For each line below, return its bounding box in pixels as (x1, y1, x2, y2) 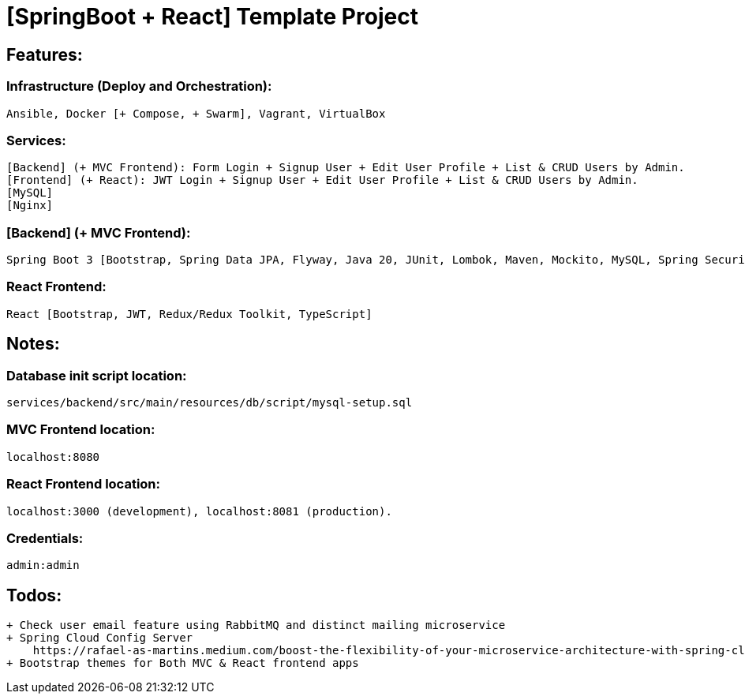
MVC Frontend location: (6, 421, 155, 438)
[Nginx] (6, 199, 54, 212)
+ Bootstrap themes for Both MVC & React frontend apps (6, 657, 359, 670)
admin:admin (6, 559, 80, 572)
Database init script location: (6, 367, 187, 384)
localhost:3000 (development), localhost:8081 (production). (6, 504, 392, 518)
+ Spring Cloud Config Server (6, 631, 193, 645)
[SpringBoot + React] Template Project (6, 3, 418, 30)
